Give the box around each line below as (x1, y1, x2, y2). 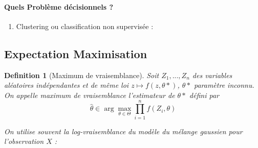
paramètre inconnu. (193, 80, 254, 90)
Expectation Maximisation (4, 45, 147, 61)
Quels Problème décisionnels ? (4, 1, 114, 12)
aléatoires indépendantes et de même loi (4, 80, 129, 90)
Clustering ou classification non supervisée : (16, 20, 154, 31)
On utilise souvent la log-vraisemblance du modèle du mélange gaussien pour (4, 126, 243, 136)
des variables (192, 69, 232, 80)
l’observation (4, 136, 44, 146)
